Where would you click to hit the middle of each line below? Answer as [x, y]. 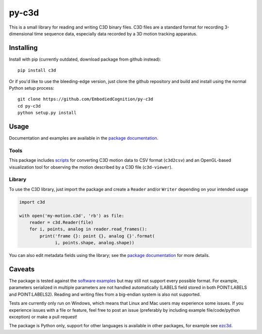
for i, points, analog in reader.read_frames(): [88, 229]
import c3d [32, 202]
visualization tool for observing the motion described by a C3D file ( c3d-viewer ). [91, 167]
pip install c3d [37, 71]
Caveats [22, 269]
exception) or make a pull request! [43, 317]
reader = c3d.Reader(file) [62, 222]
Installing [24, 48]
